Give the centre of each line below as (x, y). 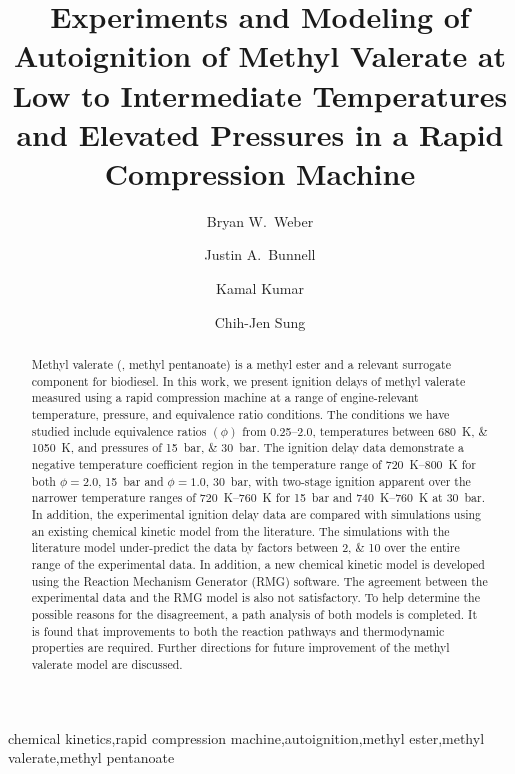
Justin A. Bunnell (260, 254)
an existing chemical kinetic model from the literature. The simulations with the (240, 530)
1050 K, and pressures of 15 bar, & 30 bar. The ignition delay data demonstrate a (247, 447)
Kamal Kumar (260, 288)
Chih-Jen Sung (260, 321)
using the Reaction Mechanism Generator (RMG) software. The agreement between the (259, 580)
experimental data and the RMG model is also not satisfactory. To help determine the (255, 597)
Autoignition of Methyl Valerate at (260, 55)
